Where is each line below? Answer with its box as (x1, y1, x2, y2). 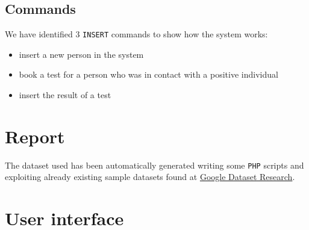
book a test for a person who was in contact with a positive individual (19, 68, 278, 81)
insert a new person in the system (19, 48, 144, 60)
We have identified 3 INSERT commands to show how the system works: (5, 28, 268, 40)
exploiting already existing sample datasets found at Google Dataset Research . (5, 170, 295, 183)
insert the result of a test (19, 89, 111, 101)
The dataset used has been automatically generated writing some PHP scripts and (5, 158, 304, 171)
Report (5, 123, 65, 148)
